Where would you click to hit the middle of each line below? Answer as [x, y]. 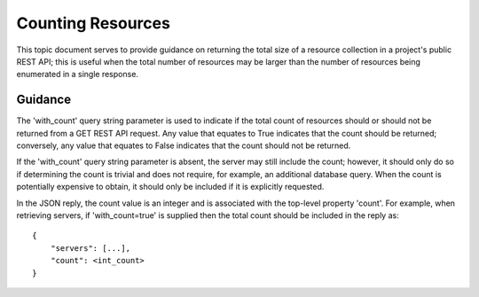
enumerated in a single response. [78, 74]
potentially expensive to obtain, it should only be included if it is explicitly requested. [170, 187]
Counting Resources [93, 23]
